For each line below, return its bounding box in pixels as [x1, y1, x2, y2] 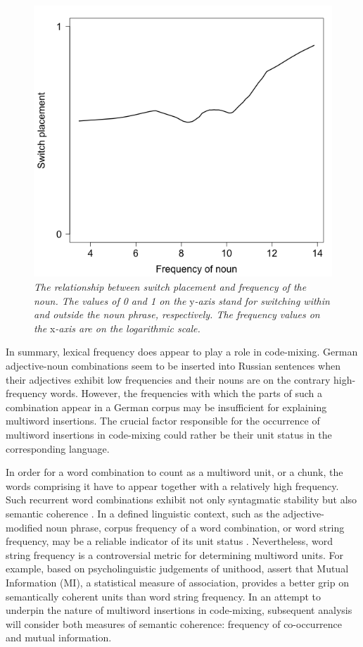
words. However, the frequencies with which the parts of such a [50, 386, 323, 401]
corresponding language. [6, 441, 110, 456]
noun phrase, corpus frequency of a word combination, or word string [46, 520, 345, 534]
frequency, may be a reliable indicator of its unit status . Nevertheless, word [6, 534, 333, 548]
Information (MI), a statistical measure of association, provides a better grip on [6, 574, 349, 589]
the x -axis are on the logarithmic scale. [34, 320, 200, 335]
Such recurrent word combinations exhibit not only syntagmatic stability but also [6, 492, 357, 507]
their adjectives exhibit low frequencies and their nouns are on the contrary [6, 372, 331, 387]
